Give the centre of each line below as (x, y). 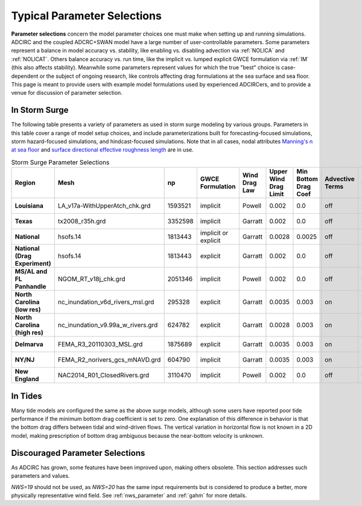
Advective (340, 179)
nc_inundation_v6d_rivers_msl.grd (106, 302)
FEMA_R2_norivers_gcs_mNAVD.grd (109, 360)
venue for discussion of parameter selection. (67, 93)
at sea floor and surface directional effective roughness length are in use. (102, 150)
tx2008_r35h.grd (82, 222)
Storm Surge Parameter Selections (60, 162)
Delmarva (29, 344)
